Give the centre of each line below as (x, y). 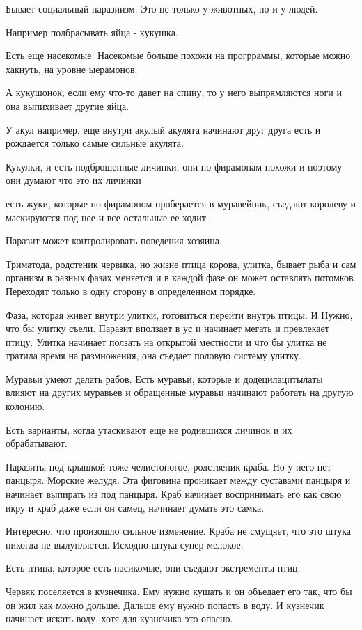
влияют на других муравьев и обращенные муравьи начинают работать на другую (180, 392)
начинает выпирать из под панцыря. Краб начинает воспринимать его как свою (174, 494)
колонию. (25, 406)
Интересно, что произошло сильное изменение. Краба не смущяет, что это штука (179, 531)
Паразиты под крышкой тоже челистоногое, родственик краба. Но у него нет (168, 466)
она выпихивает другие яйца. (68, 105)
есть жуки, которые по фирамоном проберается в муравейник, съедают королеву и (181, 203)
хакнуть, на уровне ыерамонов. (72, 69)
